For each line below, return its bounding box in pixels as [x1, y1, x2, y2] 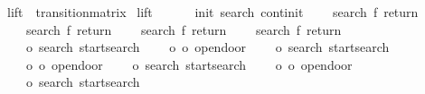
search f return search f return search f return [25, 20, 342, 38]
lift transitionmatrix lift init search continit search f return [6, 3, 419, 21]
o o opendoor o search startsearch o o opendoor [25, 55, 353, 73]
